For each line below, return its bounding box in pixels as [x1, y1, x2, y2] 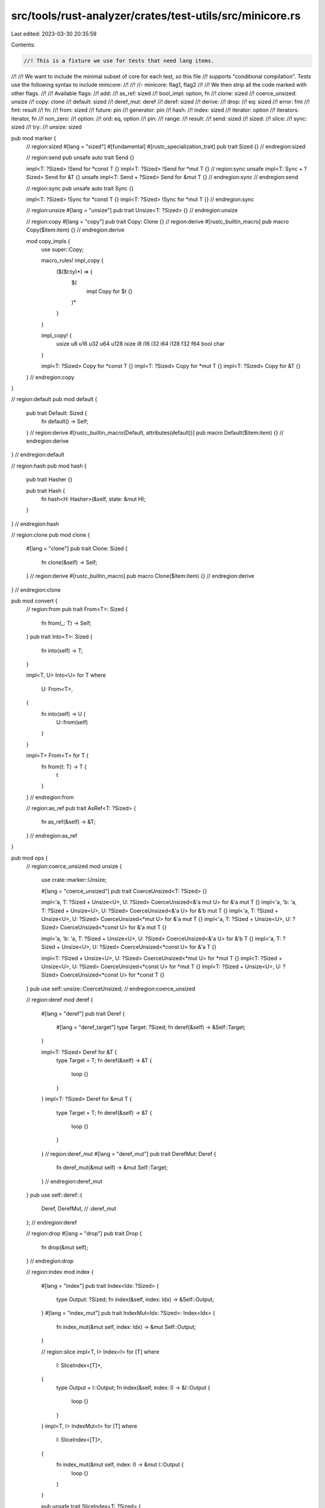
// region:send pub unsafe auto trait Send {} [26, 154, 135, 161]
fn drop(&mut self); [41, 1243, 88, 1251]
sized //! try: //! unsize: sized [11, 124, 82, 131]
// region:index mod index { [26, 1269, 94, 1276]
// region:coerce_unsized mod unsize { [26, 863, 122, 870]
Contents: [11, 41, 36, 48]
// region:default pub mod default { [11, 396, 97, 403]
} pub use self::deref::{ [26, 1191, 82, 1199]
